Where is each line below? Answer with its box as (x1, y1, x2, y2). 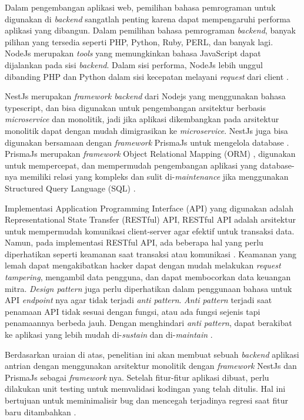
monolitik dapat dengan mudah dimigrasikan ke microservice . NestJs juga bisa (5, 124, 288, 136)
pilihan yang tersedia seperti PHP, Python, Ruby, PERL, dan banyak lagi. (5, 35, 273, 48)
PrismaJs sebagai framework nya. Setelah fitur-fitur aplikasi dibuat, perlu (5, 371, 269, 383)
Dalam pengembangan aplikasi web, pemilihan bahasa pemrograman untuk (5, 1, 276, 13)
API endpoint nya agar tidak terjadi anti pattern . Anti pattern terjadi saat (5, 294, 272, 306)
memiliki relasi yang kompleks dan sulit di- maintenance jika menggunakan (20, 170, 289, 183)
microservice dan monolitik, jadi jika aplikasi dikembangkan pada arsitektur (5, 113, 279, 125)
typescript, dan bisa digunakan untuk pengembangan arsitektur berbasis (5, 101, 266, 113)
